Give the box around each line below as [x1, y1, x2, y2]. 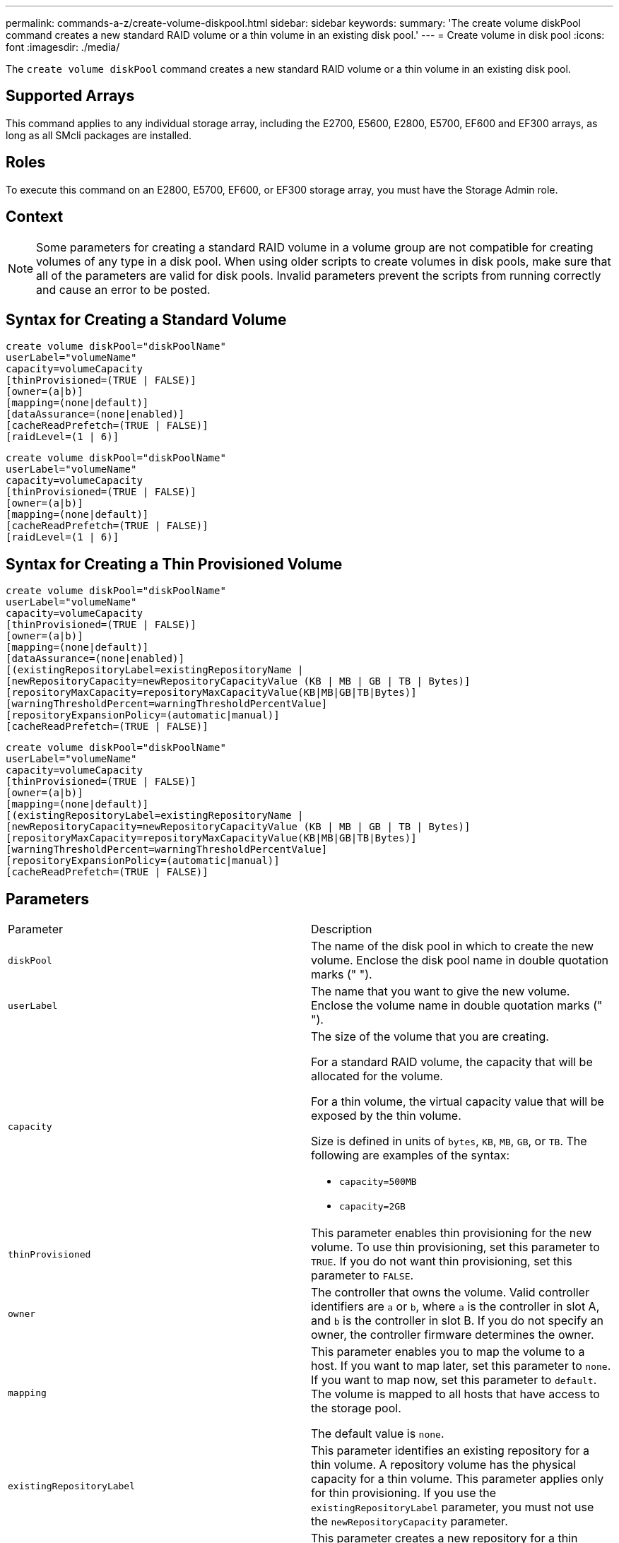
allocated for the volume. [311, 1069, 443, 1084]
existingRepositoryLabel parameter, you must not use [311, 1500, 594, 1515]
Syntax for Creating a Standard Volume [6, 310, 287, 329]
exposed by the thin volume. [311, 1109, 461, 1123]
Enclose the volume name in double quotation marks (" [311, 998, 603, 1013]
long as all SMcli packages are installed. [6, 129, 191, 141]
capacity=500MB [339, 1176, 417, 1188]
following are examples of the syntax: [311, 1148, 510, 1163]
